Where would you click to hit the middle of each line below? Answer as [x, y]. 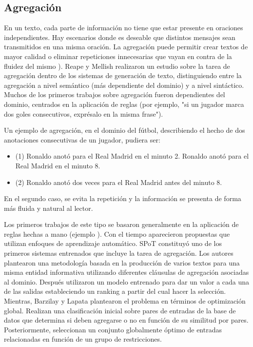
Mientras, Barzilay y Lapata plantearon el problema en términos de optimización [125, 301]
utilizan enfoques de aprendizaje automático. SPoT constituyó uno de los [113, 243]
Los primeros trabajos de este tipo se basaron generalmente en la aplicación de [121, 224]
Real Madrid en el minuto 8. [58, 165]
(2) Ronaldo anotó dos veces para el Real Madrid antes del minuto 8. [119, 182]
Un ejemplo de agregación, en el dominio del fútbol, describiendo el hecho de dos [125, 130]
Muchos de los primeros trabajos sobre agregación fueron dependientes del [115, 94]
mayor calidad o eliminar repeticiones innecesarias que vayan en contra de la [118, 56]
